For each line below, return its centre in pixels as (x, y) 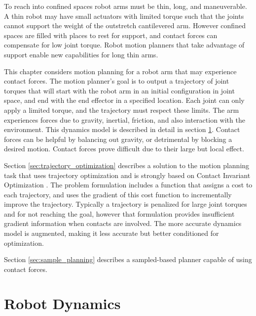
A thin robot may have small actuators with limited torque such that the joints (124, 16)
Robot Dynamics (62, 303)
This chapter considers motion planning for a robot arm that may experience (120, 71)
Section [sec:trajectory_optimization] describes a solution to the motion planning (127, 165)
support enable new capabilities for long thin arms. (81, 54)
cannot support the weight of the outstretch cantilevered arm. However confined (125, 25)
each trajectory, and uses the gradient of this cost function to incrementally (118, 194)
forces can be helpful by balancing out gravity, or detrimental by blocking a (118, 139)
